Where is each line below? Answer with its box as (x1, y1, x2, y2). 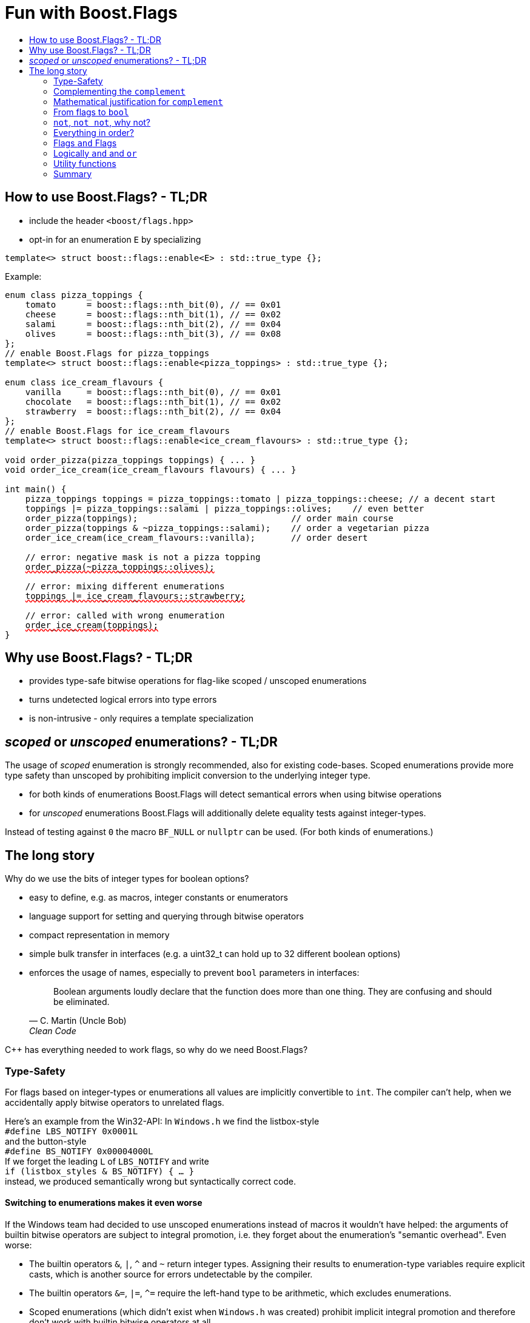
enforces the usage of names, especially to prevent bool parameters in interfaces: (29, 967, 360, 978)
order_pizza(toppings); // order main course (25, 513, 394, 523)
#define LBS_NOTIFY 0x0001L (5, 1126, 138, 1136)
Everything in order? (53, 127, 134, 138)
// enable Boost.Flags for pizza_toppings (5, 348, 210, 358)
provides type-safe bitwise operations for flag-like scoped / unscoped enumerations (29, 675, 367, 686)
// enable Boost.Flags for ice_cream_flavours (5, 425, 230, 436)
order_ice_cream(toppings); (25, 620, 158, 630)
